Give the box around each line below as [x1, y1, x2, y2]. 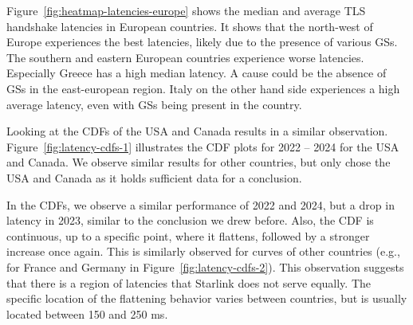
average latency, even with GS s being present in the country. [6, 96, 302, 112]
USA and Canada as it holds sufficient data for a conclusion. [6, 169, 302, 186]
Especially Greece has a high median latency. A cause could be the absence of [6, 65, 387, 81]
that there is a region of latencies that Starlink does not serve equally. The [6, 274, 372, 291]
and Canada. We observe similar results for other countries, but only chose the [6, 154, 391, 170]
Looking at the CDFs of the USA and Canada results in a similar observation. [6, 123, 388, 139]
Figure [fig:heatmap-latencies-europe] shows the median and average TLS [6, 2, 366, 18]
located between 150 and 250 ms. [6, 305, 168, 322]
